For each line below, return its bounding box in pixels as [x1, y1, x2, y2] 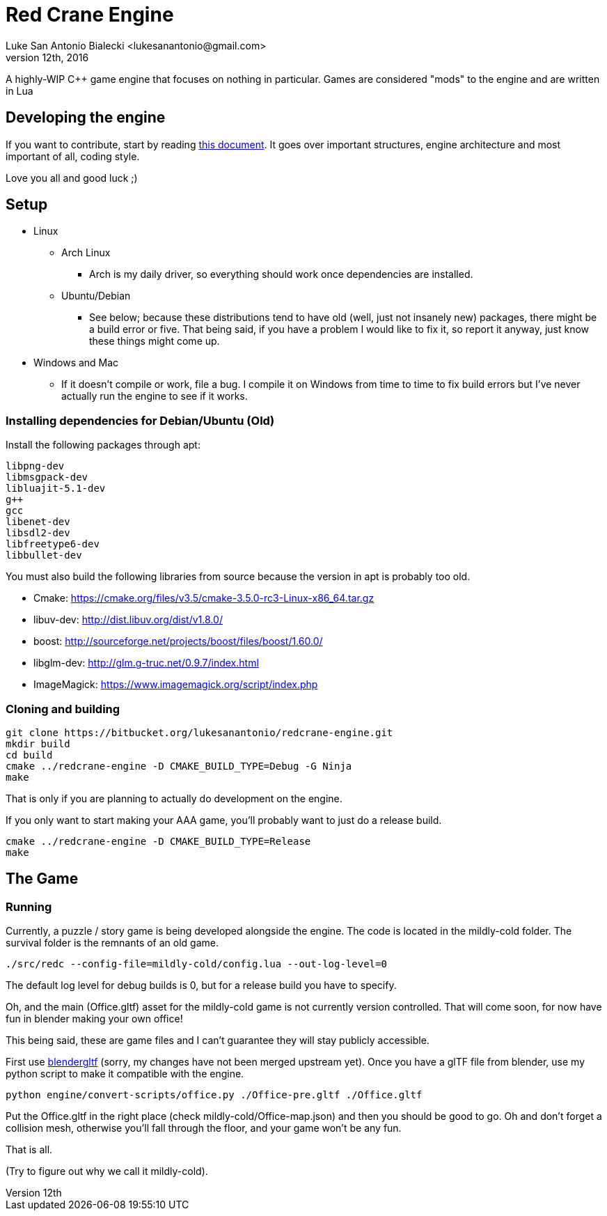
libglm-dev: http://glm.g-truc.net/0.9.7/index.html [33, 657, 259, 669]
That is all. [6, 1144, 53, 1156]
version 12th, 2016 [6, 51, 89, 63]
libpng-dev [6, 460, 65, 472]
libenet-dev [6, 516, 70, 528]
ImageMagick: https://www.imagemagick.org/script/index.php [33, 678, 318, 691]
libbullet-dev [6, 549, 82, 561]
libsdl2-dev [6, 527, 70, 539]
